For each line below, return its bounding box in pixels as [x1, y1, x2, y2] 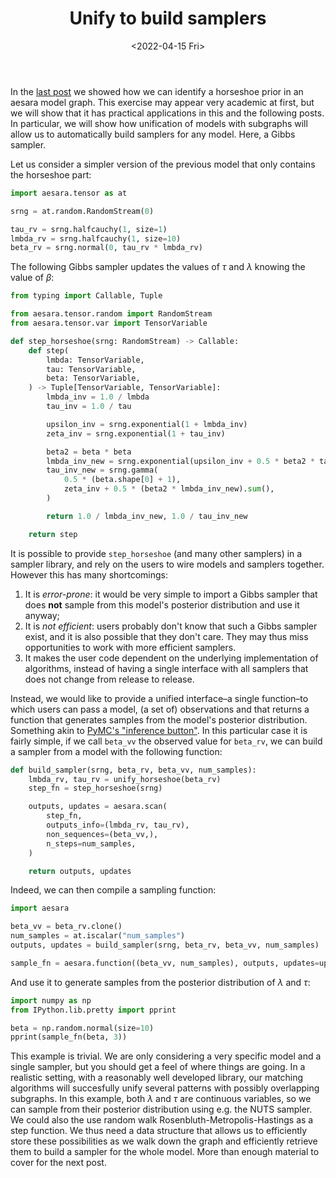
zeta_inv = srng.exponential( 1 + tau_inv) [46, 428, 226, 439]
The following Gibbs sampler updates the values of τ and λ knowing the [10, 261, 306, 273]
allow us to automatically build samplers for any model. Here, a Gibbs [10, 128, 296, 140]
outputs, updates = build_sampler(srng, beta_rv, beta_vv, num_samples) [10, 940, 320, 951]
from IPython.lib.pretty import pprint [10, 1005, 177, 1015]
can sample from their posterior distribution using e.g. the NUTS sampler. [10, 1103, 313, 1116]
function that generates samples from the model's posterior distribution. [10, 713, 308, 726]
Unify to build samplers [69, 7, 267, 30]
